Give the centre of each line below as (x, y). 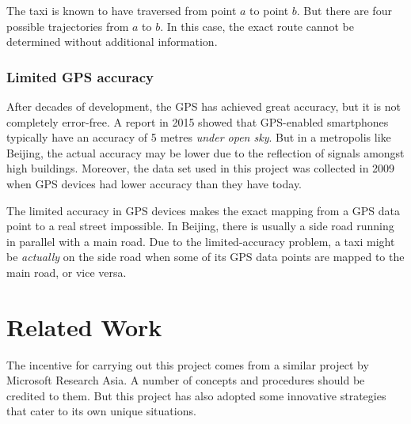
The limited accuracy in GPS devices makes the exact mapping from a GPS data (204, 210)
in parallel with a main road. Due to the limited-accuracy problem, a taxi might (201, 241)
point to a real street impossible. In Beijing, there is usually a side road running (200, 226)
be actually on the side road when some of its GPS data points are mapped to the (205, 257)
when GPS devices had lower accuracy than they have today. (154, 183)
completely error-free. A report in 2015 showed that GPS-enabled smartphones (198, 121)
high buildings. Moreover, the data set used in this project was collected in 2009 (201, 168)
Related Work (84, 326)
